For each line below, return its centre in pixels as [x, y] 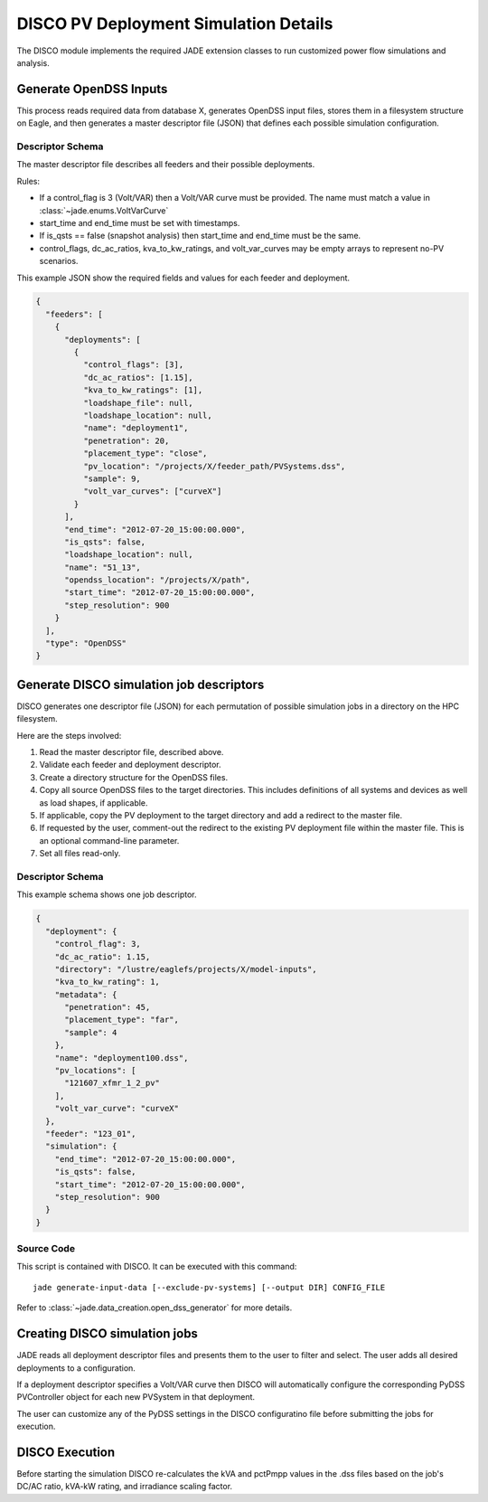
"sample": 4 [91, 1032]
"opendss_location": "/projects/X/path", [157, 580]
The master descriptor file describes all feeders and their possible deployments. [166, 165]
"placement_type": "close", [145, 453]
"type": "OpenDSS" [86, 643]
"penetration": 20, [126, 440]
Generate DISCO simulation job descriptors [141, 684]
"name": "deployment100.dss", [122, 1058]
